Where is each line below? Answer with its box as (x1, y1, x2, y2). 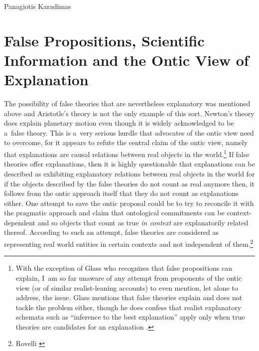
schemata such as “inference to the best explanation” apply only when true (15, 312, 245, 322)
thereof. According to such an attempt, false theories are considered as (4, 227, 219, 237)
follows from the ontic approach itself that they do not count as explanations (4, 188, 239, 198)
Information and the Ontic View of (4, 49, 249, 70)
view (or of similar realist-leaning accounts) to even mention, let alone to (15, 282, 238, 293)
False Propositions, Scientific (4, 30, 205, 50)
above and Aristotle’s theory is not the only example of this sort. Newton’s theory (4, 108, 255, 118)
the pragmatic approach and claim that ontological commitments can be (4, 207, 225, 218)
